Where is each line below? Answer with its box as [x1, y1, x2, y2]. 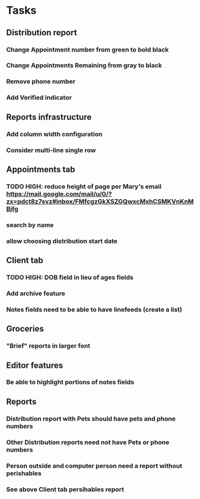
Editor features [6, 360, 63, 370]
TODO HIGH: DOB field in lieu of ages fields [6, 273, 134, 281]
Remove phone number [6, 77, 76, 86]
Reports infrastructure [6, 112, 92, 122]
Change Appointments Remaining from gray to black [6, 61, 162, 69]
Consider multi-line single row [6, 146, 96, 154]
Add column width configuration [6, 130, 103, 138]
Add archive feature [6, 289, 66, 297]
